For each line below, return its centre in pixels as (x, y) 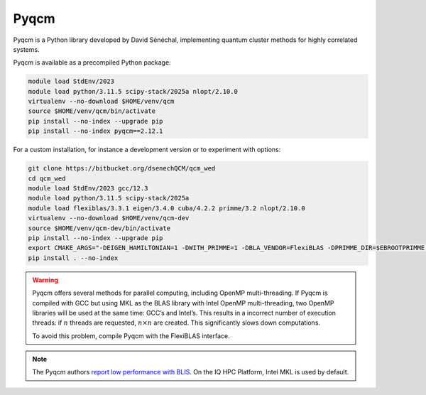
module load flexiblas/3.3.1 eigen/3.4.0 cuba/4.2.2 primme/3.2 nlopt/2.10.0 (166, 208)
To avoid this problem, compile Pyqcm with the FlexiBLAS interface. (131, 336)
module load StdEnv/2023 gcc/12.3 (88, 189)
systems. (26, 49)
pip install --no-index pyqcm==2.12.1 (95, 131)
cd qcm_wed (47, 178)
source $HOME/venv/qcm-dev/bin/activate (99, 228)
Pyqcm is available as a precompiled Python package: (92, 63)
